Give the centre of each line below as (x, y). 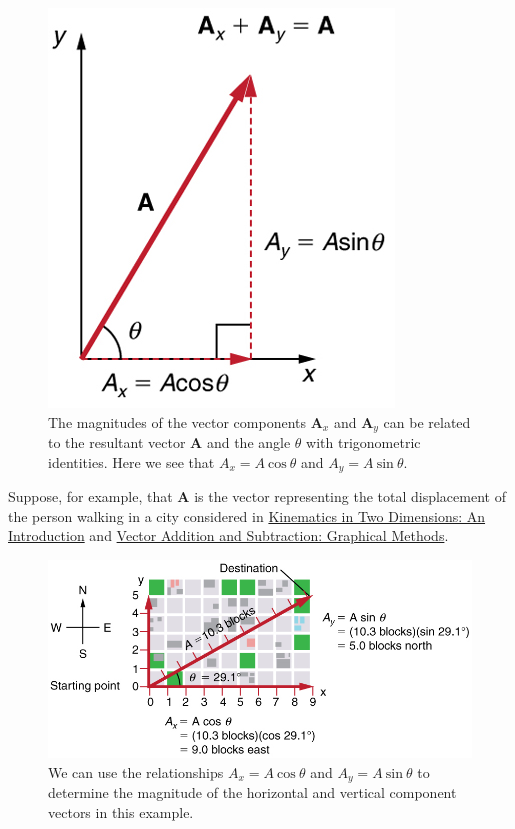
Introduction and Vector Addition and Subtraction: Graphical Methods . (228, 535)
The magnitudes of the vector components (177, 421)
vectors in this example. (121, 811)
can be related (427, 421)
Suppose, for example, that (90, 496)
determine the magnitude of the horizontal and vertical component (252, 792)
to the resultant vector (117, 442)
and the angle (248, 442)
